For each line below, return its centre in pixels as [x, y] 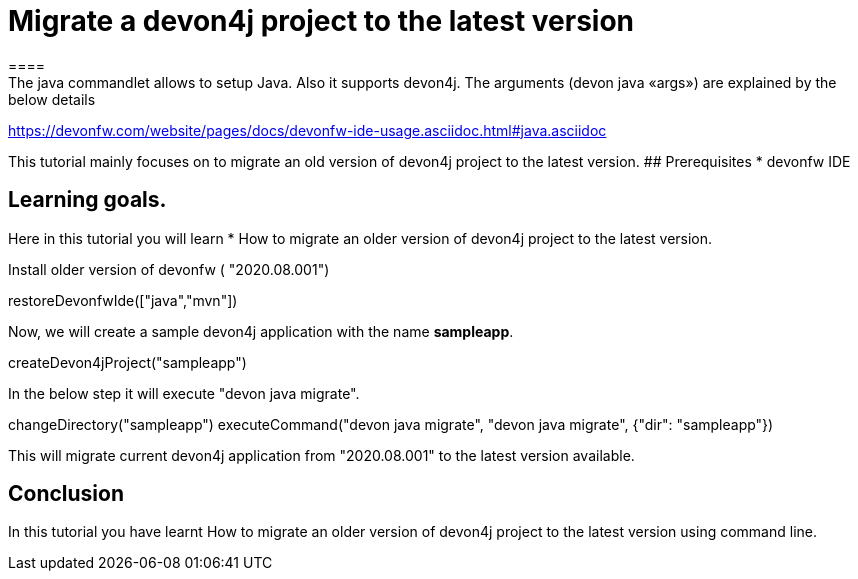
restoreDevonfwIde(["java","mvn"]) [123, 300]
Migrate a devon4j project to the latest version [321, 21]
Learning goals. [87, 200]
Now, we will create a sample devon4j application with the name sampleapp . [261, 331]
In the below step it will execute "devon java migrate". [184, 393]
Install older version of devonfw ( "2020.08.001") [169, 269]
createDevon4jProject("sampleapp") [127, 362]
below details [52, 99]
